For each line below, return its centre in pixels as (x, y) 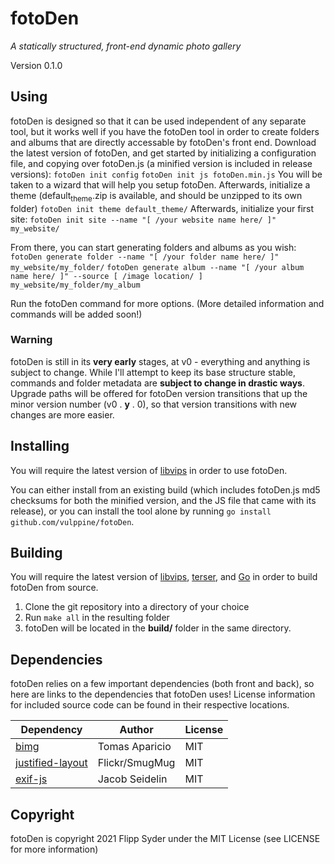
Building (36, 553)
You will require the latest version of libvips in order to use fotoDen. (149, 470)
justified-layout (51, 763)
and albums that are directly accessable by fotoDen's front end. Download (163, 142)
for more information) (54, 849)
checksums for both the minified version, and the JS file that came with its (163, 500)
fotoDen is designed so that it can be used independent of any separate (158, 121)
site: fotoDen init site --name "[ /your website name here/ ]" (143, 219)
